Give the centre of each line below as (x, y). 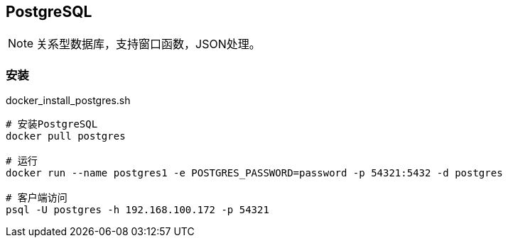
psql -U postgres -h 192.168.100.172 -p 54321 (137, 210)
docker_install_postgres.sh (68, 101)
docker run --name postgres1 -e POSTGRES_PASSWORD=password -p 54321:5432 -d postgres (254, 173)
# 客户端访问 (37, 198)
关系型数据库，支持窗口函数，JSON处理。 (148, 44)
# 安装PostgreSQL (52, 124)
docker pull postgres (66, 136)
